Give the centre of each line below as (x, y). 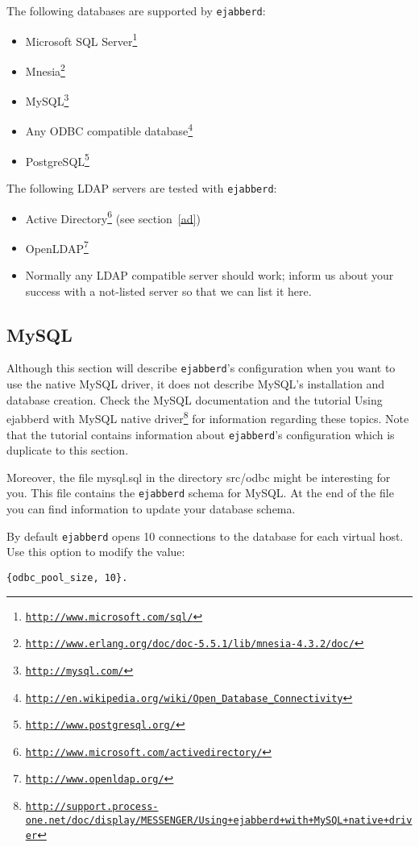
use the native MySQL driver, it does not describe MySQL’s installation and (196, 384)
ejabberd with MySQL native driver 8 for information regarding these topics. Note (208, 417)
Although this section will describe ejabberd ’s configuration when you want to (201, 368)
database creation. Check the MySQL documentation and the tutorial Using (195, 399)
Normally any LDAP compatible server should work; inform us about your (209, 275)
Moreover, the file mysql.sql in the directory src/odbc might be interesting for (199, 477)
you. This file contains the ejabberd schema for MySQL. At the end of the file (200, 493)
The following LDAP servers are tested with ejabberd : (142, 187)
